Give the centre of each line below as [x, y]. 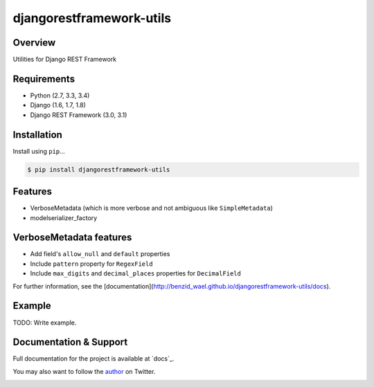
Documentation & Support [70, 342]
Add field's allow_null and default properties [100, 254]
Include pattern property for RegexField [91, 264]
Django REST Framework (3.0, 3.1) [79, 115]
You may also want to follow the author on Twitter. [84, 371]
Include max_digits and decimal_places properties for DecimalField [136, 273]
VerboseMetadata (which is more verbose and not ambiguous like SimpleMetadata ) [152, 208]
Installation [37, 135]
